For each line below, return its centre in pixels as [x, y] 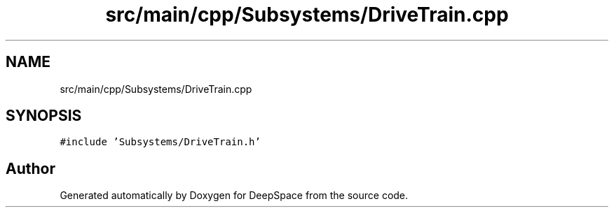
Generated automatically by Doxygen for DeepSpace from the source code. [234, 196]
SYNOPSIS [44, 116]
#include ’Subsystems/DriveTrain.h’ [160, 142]
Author [30, 168]
